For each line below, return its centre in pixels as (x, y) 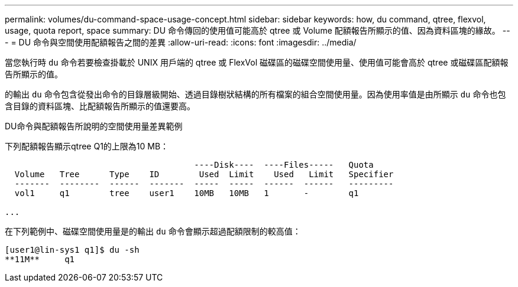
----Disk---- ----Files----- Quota (284, 165)
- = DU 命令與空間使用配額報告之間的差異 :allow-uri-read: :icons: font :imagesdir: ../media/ (181, 42)
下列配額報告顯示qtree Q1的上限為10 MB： (87, 146)
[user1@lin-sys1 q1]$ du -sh (72, 250)
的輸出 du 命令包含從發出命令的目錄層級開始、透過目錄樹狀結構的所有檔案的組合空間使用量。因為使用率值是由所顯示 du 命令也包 (255, 94)
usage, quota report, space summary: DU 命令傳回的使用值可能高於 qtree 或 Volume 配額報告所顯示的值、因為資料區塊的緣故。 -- (258, 30)
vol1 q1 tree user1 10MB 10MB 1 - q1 (187, 193)
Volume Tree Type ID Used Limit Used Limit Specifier (204, 174)
